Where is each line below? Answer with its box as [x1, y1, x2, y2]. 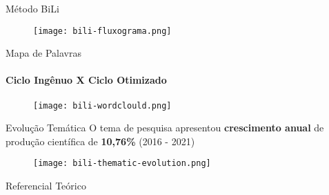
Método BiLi [6, 1, 59, 15]
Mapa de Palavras [6, 46, 81, 60]
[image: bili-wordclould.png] [33, 100, 172, 111]
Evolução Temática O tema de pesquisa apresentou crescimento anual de [6, 120, 324, 135]
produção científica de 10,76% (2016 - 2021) [6, 133, 195, 148]
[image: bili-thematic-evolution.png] [33, 158, 211, 169]
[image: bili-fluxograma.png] [33, 26, 172, 36]
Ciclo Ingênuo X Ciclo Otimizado [6, 73, 167, 87]
